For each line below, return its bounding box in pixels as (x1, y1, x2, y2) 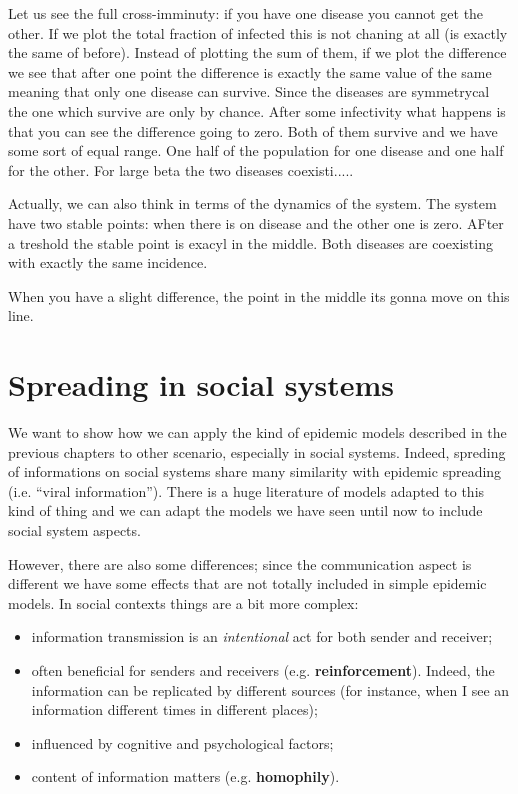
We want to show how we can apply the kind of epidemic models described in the (8, 422, 507, 443)
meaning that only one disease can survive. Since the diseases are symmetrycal (8, 81, 490, 102)
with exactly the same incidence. (8, 252, 208, 273)
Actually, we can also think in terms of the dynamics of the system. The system (8, 193, 497, 214)
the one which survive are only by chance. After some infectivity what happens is (8, 100, 506, 121)
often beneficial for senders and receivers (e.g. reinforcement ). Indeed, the (31, 659, 495, 680)
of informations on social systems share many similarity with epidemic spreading (8, 461, 502, 482)
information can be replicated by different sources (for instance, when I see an (31, 679, 510, 700)
